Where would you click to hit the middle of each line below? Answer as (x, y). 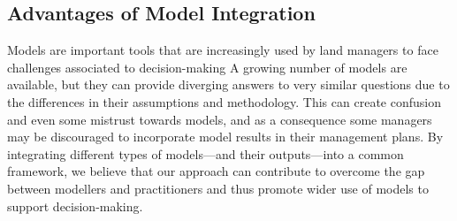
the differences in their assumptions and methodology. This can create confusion (224, 101)
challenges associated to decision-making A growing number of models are (207, 67)
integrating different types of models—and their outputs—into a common (206, 153)
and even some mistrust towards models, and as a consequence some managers (220, 119)
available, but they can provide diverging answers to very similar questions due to (228, 84)
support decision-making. (75, 206)
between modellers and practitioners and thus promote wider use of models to (218, 188)
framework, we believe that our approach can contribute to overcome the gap (216, 171)
